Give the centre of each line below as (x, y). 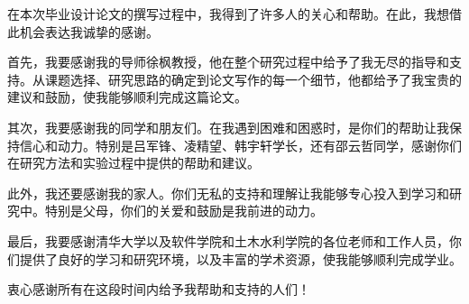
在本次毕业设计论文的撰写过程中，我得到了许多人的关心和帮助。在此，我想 (228, 14)
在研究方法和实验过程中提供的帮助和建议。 (133, 163)
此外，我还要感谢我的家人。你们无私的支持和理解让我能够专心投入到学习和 (228, 193)
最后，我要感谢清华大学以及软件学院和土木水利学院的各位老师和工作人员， (228, 240)
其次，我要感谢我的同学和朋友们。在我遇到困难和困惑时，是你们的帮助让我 (228, 127)
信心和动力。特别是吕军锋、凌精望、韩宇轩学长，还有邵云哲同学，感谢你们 (240, 145)
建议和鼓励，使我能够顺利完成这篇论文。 (127, 97)
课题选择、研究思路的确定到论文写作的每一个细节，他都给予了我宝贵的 (253, 79)
